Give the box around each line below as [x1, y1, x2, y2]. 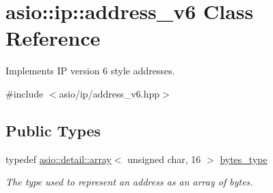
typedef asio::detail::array [5, 151, 112, 166]
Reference [5, 24, 101, 52]
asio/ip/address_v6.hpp [59, 86, 160, 100]
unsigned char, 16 [127, 151, 201, 166]
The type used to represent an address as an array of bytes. [5, 175, 253, 189]
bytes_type [220, 151, 268, 166]
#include [5, 86, 44, 100]
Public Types [5, 119, 101, 140]
